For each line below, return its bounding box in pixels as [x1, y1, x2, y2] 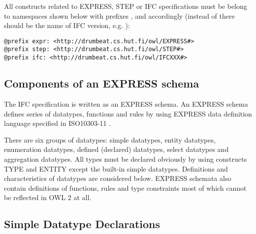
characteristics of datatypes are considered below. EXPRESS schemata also [4, 173, 231, 183]
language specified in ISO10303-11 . [4, 118, 111, 128]
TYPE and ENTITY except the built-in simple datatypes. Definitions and [4, 163, 228, 174]
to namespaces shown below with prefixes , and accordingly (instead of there [4, 10, 235, 21]
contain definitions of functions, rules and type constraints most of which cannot [4, 182, 247, 193]
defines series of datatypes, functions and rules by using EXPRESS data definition [4, 108, 252, 118]
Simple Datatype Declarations [4, 216, 160, 232]
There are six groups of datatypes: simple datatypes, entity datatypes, [4, 134, 216, 145]
